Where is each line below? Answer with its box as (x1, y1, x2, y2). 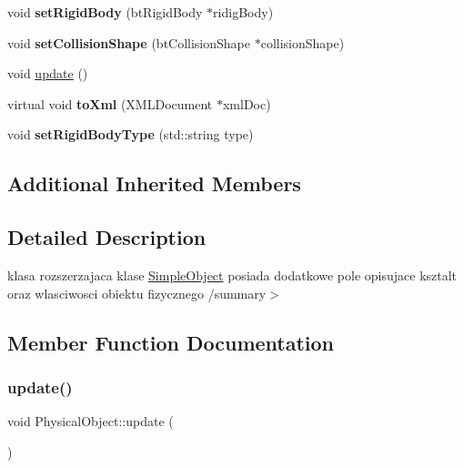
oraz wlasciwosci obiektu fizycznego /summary (7, 283, 267, 302)
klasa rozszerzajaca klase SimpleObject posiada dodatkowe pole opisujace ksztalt (7, 265, 458, 284)
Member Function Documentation (7, 328, 335, 356)
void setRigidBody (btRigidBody (7, 3, 203, 21)
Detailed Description (7, 223, 207, 251)
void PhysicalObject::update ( (7, 412, 174, 431)
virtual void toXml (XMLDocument (7, 94, 213, 113)
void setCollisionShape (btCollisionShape (7, 33, 251, 52)
